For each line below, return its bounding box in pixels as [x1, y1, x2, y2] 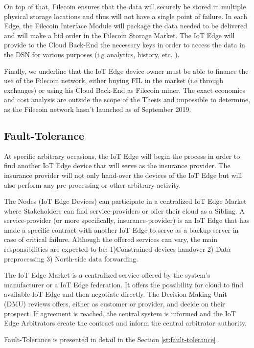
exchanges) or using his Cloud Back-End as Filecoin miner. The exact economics [4, 85, 245, 95]
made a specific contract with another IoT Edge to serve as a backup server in [4, 224, 239, 235]
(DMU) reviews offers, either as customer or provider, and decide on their [4, 299, 225, 309]
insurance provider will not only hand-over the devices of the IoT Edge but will [4, 170, 242, 180]
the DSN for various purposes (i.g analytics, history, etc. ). [4, 49, 180, 59]
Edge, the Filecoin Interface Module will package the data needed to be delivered [4, 21, 248, 31]
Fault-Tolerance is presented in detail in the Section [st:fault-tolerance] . [4, 334, 220, 344]
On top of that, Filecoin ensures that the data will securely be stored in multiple [4, 1, 246, 11]
